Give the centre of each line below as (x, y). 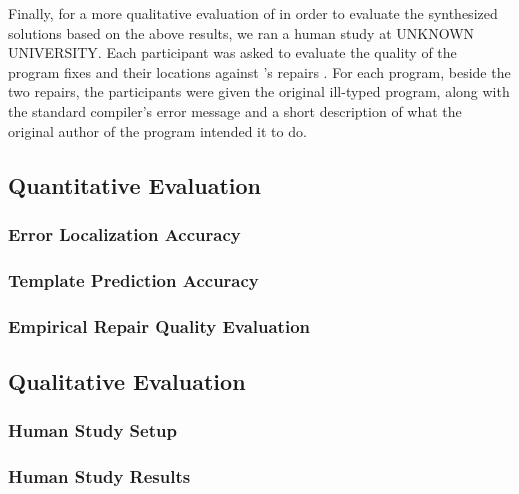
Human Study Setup (92, 430)
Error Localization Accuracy (124, 233)
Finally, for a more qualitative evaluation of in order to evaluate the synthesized (253, 13)
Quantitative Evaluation (134, 184)
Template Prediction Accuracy (133, 279)
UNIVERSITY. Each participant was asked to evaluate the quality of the (232, 52)
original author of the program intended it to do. (157, 130)
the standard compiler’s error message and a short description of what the (235, 110)
